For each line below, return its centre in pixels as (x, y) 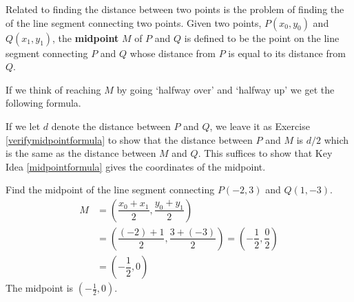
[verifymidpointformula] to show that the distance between (129, 139)
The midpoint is (40, 288)
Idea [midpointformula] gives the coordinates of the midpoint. (136, 166)
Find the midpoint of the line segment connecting (110, 190)
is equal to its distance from (287, 53)
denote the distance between (111, 126)
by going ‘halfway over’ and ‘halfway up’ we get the (226, 89)
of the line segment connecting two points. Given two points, (134, 22)
